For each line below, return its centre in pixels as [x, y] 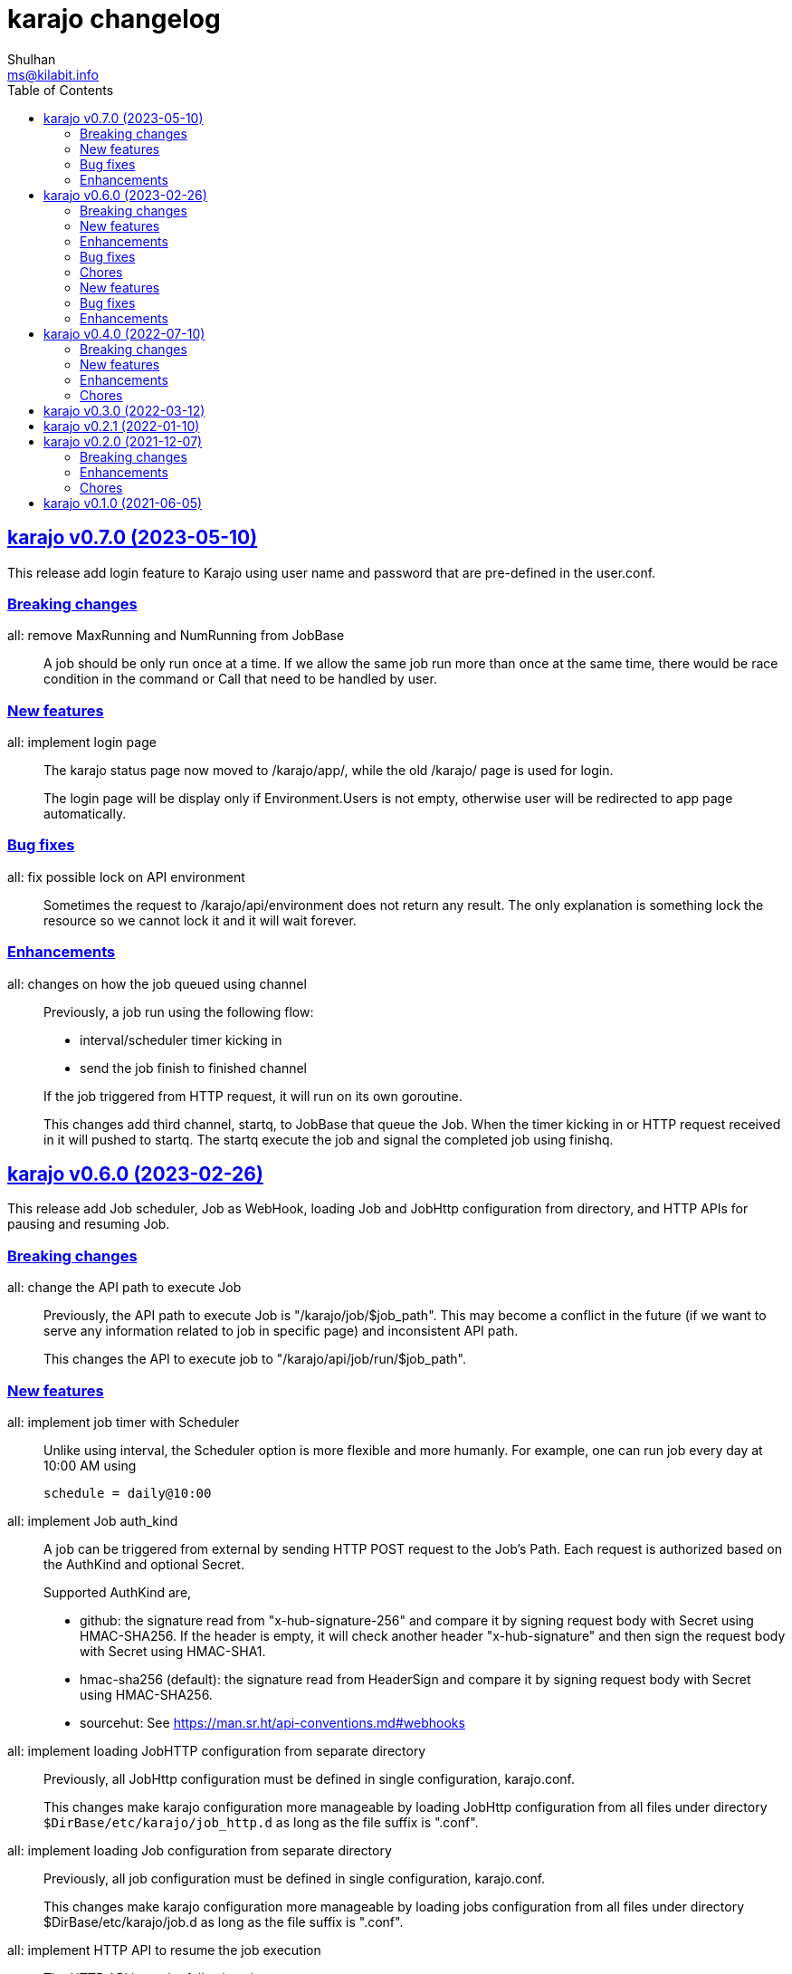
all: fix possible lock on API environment [126, 877]
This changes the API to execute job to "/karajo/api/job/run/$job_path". [255, 1359]
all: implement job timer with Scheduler [124, 1422]
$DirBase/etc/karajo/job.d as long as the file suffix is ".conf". [224, 1921]
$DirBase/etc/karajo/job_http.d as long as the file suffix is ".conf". [261, 1822]
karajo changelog [114, 19]
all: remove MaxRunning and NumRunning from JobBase [176, 636]
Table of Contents [61, 90]
